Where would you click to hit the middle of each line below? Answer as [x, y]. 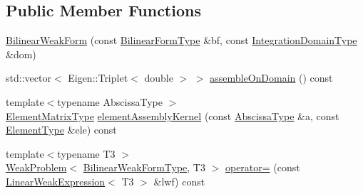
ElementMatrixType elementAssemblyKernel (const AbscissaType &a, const [173, 115]
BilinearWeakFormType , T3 [144, 167]
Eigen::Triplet [98, 78]
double [159, 78]
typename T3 [86, 153]
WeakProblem [36, 167]
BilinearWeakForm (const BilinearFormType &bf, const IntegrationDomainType [181, 40]
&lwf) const [179, 181]
